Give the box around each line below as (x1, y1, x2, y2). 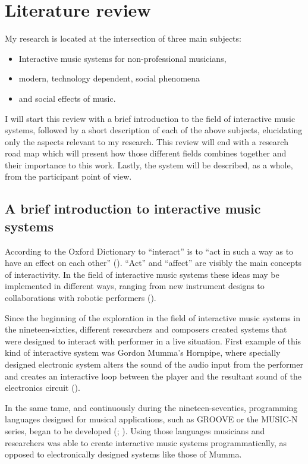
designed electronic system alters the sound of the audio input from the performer (5, 358, 303, 370)
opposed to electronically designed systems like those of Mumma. (5, 448, 242, 460)
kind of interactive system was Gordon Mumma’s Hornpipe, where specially (5, 346, 281, 359)
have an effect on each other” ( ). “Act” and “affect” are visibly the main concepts (5, 256, 302, 269)
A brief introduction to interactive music (5, 199, 261, 218)
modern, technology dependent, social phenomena (18, 72, 200, 84)
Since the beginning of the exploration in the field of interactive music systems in (5, 311, 300, 324)
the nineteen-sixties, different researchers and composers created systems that (5, 323, 287, 336)
